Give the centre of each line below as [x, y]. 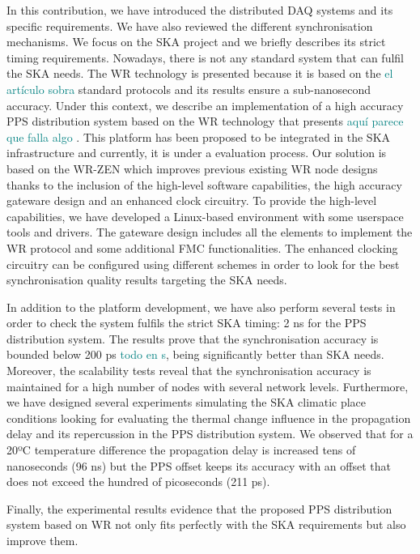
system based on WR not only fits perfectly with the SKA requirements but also [206, 524]
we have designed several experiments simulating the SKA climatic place [187, 402]
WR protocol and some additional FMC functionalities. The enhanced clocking [202, 247]
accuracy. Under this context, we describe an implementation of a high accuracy [205, 105]
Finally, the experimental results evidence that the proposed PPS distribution [199, 508]
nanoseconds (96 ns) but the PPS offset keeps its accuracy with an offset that [199, 465]
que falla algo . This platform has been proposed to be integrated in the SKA [199, 136]
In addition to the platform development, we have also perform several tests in [201, 307]
